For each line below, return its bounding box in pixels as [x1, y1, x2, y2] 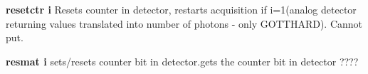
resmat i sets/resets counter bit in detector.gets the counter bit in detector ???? [6, 53, 359, 68]
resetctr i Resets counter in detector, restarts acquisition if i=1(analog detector [6, 2, 357, 16]
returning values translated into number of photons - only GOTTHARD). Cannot [6, 16, 363, 31]
